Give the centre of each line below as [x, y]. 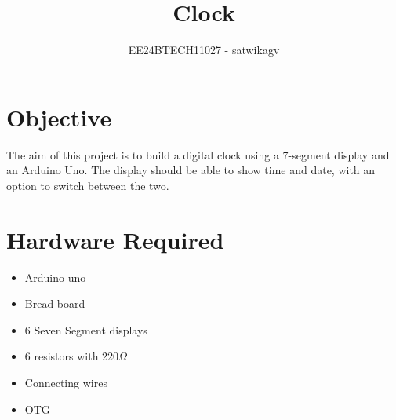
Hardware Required [115, 239]
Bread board [55, 303]
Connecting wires [66, 382]
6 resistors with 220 [72, 356]
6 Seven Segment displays [86, 329]
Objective [59, 117]
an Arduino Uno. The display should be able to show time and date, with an [191, 170]
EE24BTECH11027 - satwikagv [204, 50]
